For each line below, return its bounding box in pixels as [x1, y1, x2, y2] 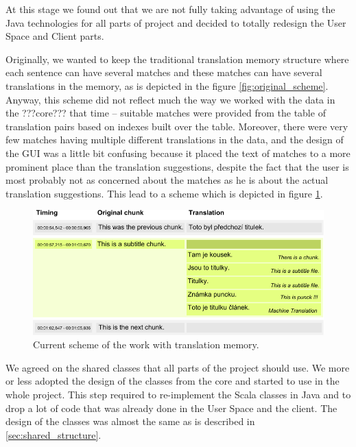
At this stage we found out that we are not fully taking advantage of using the [5, 2, 335, 16]
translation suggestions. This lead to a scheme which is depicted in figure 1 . [5, 186, 323, 200]
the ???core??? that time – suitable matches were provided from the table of [5, 106, 326, 120]
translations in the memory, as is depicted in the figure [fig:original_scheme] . [5, 78, 329, 93]
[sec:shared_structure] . [5, 427, 102, 442]
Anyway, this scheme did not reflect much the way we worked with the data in [5, 92, 335, 106]
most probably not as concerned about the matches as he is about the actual [5, 173, 329, 187]
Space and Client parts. [5, 29, 104, 43]
